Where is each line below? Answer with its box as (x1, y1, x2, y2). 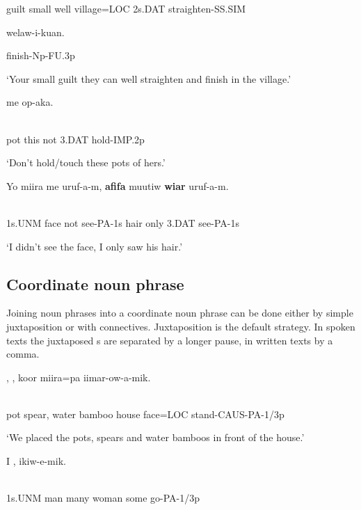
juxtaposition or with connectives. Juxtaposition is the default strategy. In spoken (6, 319, 355, 333)
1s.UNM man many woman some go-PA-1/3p (6, 491, 200, 505)
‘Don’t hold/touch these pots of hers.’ (6, 155, 166, 170)
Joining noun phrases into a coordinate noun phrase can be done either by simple (6, 305, 353, 320)
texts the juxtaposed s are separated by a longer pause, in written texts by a (6, 333, 333, 347)
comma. (6, 346, 40, 361)
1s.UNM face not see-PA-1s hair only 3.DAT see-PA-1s (6, 215, 240, 230)
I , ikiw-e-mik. (6, 454, 66, 468)
